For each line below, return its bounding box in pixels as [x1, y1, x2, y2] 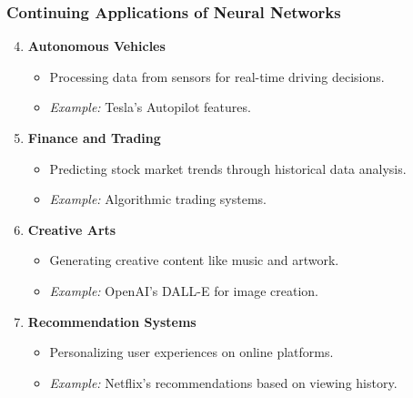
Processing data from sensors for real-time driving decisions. [49, 66, 385, 86]
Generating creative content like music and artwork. [49, 250, 339, 270]
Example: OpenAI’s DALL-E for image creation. [49, 281, 318, 300]
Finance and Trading [27, 128, 161, 147]
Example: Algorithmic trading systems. [49, 189, 267, 209]
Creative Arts [27, 219, 116, 239]
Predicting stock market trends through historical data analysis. [49, 158, 407, 178]
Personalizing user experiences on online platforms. [49, 342, 334, 362]
